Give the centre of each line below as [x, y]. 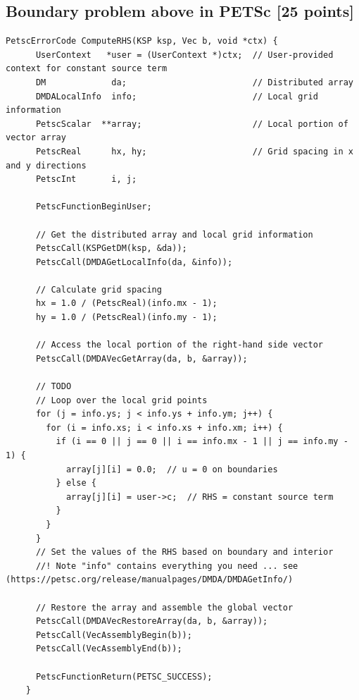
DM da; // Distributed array [194, 82]
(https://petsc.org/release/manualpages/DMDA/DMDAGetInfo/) [150, 580]
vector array [36, 138]
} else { [76, 483]
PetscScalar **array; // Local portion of [192, 124]
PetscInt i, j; [86, 179]
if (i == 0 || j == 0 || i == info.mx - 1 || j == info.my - [202, 442]
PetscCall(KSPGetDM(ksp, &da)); [111, 248]
